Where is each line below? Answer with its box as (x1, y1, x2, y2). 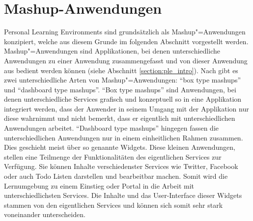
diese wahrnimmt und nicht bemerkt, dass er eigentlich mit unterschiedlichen (4, 113, 235, 123)
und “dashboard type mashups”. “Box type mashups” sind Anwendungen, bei (4, 84, 236, 94)
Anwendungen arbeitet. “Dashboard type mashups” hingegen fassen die (4, 123, 219, 133)
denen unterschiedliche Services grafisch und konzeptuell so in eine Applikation (4, 94, 242, 104)
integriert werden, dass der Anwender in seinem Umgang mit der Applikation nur (4, 103, 249, 113)
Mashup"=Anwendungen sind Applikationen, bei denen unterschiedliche (4, 46, 220, 56)
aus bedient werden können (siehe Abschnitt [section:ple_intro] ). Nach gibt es (4, 65, 238, 75)
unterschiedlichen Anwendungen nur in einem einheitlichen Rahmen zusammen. (4, 132, 243, 142)
